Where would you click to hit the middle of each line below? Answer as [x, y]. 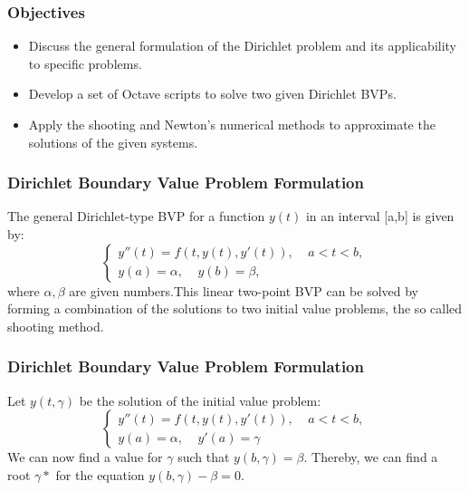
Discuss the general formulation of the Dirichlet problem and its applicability [243, 46]
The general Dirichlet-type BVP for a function [136, 216]
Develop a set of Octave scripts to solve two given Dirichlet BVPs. [212, 94]
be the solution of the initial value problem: [200, 400]
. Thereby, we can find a [371, 457]
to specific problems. [85, 63]
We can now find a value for [85, 457]
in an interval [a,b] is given [380, 216]
